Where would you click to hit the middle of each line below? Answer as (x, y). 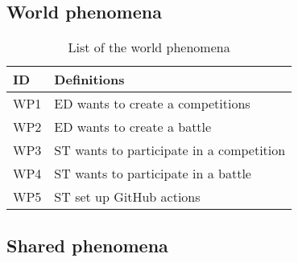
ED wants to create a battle (133, 127)
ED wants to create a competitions (152, 104)
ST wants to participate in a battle (153, 174)
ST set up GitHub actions (127, 197)
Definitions (89, 80)
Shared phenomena (87, 245)
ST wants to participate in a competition (170, 150)
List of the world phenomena (149, 47)
